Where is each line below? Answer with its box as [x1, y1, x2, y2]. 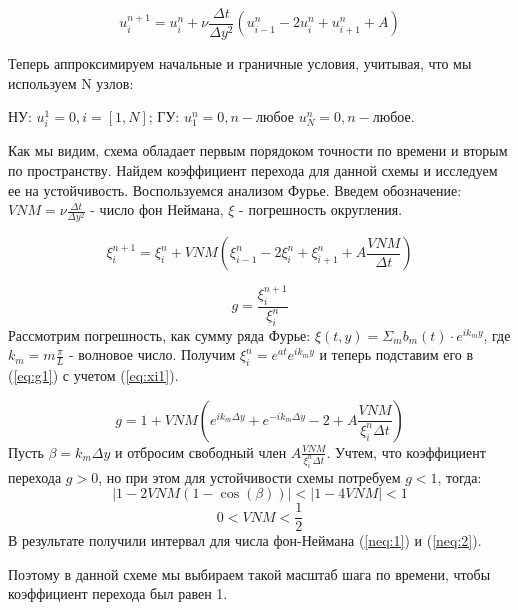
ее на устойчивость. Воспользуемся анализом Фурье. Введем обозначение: [8, 179, 462, 200]
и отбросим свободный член [114, 441, 287, 462]
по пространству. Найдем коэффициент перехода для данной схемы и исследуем [8, 160, 498, 180]
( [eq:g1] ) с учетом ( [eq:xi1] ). [8, 365, 179, 386]
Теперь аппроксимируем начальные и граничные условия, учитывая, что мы [8, 53, 472, 74]
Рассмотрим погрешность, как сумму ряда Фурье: [8, 324, 311, 345]
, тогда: [437, 466, 482, 487]
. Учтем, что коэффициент [326, 441, 486, 462]
